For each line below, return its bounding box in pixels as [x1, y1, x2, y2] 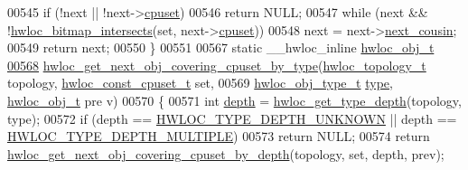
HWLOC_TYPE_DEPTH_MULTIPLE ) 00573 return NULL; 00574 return [7, 127, 430, 146]
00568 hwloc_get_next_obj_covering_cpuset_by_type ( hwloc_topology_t [7, 55, 426, 74]
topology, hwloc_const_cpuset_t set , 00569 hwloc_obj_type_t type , [7, 73, 393, 92]
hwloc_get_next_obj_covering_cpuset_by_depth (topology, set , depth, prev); [7, 144, 445, 163]
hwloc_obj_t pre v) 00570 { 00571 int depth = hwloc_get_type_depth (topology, [7, 90, 462, 109]
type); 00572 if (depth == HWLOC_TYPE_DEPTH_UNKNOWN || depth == [7, 109, 457, 127]
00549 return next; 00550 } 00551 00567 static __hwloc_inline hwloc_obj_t [7, 38, 435, 57]
